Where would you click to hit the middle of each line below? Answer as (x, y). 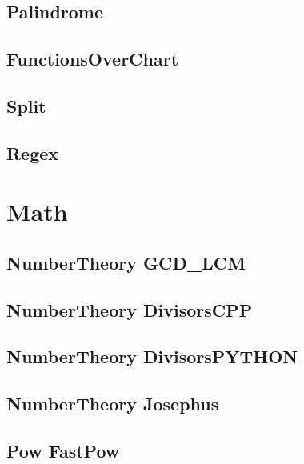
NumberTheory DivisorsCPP (130, 309)
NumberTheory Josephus (113, 404)
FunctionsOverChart (93, 59)
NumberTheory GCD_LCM (126, 262)
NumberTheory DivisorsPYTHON (152, 356)
